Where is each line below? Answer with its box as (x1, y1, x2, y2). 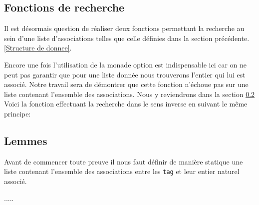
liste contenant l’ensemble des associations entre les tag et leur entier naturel (4, 166, 240, 176)
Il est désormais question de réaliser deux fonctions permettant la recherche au (4, 23, 245, 33)
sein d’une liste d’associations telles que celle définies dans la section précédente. (4, 32, 250, 43)
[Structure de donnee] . (4, 42, 72, 53)
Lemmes (4, 132, 47, 148)
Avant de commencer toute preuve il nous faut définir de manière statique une (4, 156, 243, 166)
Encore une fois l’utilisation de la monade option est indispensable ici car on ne (4, 59, 247, 69)
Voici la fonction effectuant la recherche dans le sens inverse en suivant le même (4, 98, 248, 109)
